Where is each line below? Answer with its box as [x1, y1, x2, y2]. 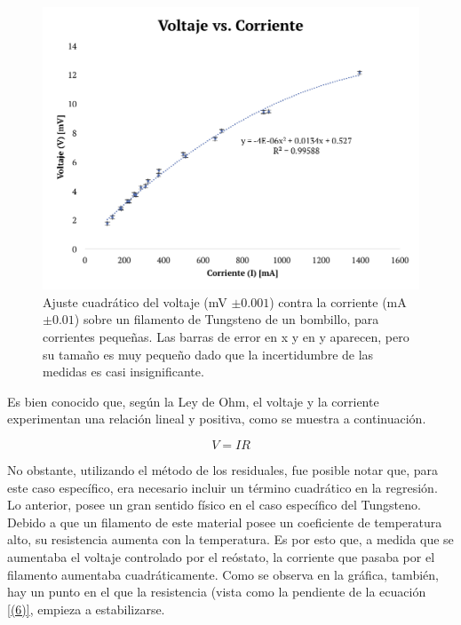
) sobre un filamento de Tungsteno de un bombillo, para [74, 310, 379, 328]
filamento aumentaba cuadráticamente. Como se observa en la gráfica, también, [7, 565, 439, 583]
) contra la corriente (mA [269, 292, 407, 311]
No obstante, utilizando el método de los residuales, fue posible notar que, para [7, 460, 439, 479]
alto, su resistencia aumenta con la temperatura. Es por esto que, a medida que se [7, 530, 454, 549]
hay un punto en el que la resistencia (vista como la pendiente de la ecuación [7, 582, 426, 601]
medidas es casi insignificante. [43, 362, 204, 381]
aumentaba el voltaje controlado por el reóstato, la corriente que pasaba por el [7, 547, 435, 566]
